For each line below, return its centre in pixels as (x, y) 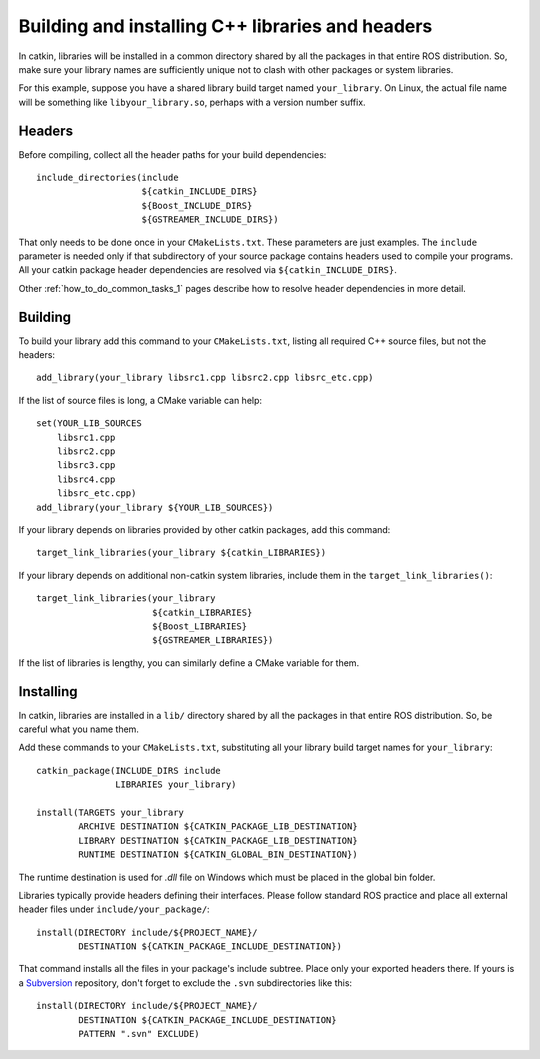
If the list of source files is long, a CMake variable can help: (140, 400)
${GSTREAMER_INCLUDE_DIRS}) (210, 219)
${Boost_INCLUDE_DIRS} (197, 205)
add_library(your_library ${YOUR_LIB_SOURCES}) (155, 507)
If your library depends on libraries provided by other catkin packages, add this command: (204, 529)
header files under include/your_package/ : (114, 909)
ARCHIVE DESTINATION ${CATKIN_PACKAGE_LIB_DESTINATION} (218, 826)
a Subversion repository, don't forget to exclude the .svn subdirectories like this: (185, 982)
